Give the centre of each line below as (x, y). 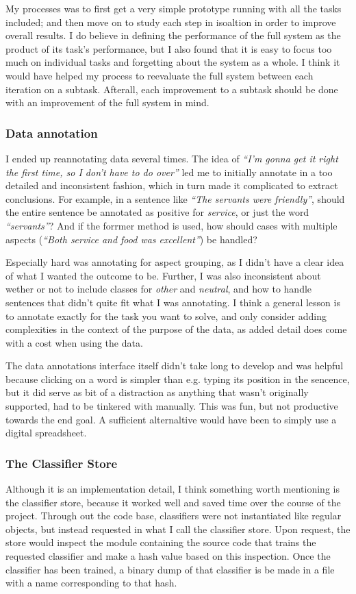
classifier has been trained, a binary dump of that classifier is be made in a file (170, 569)
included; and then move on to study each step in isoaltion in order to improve (171, 22)
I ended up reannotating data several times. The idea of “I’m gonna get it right (172, 158)
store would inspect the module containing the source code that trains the (161, 542)
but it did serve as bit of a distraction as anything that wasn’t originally (157, 392)
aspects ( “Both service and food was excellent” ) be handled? (131, 239)
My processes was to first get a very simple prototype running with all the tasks (174, 8)
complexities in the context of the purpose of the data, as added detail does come (176, 329)
